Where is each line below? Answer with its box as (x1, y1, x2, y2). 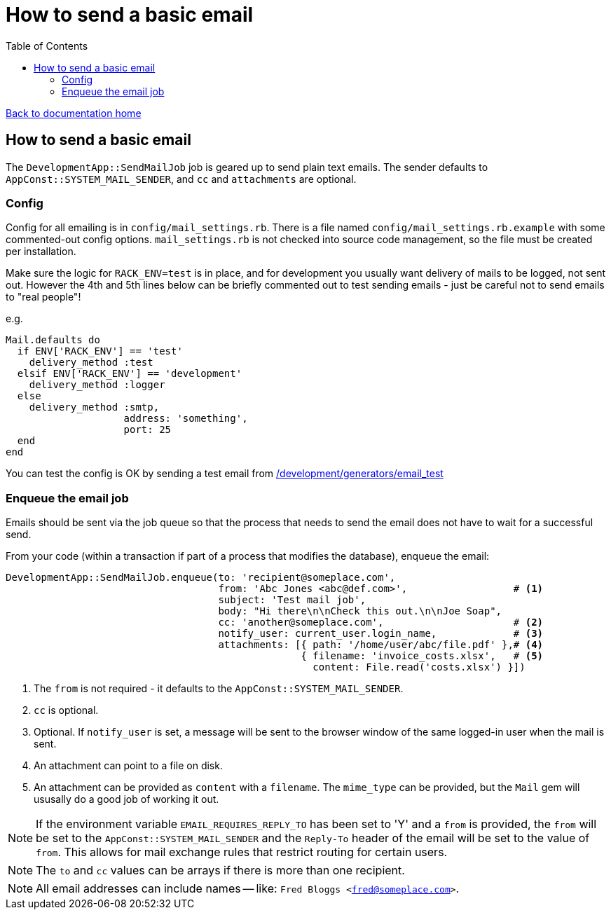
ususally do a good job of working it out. (34, 793, 219, 806)
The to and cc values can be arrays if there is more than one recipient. (36, 863, 405, 878)
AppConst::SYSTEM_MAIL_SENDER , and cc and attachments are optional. (6, 172, 357, 185)
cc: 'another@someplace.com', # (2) (218, 617, 544, 628)
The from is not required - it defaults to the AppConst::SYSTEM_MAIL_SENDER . (34, 682, 404, 695)
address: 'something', (123, 413, 248, 425)
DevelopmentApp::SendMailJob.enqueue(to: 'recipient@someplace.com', (6, 572, 396, 584)
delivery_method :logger (29, 379, 165, 391)
